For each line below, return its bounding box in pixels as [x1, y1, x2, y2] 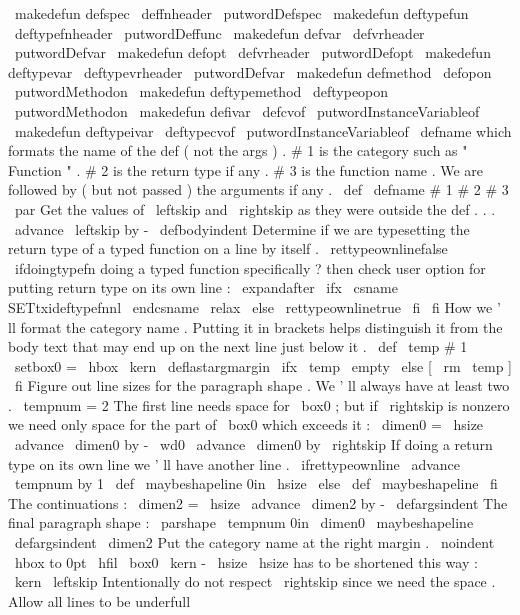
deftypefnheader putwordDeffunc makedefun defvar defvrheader [14, 22, 425, 43]
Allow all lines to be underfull [8, 590, 191, 611]
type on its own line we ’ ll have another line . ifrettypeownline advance [8, 453, 461, 474]
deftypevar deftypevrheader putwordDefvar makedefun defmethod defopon [8, 61, 492, 82]
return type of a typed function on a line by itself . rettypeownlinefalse [8, 238, 448, 259]
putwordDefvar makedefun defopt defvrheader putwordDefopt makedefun [14, 42, 491, 63]
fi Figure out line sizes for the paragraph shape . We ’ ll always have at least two [14, 375, 510, 396]
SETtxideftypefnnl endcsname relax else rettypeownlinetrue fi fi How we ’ [8, 296, 501, 317]
